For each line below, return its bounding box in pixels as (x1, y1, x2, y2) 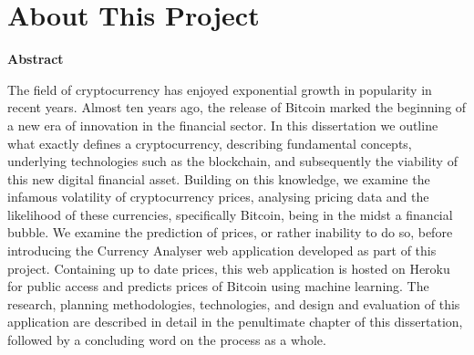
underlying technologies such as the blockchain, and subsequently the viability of (7, 151, 458, 171)
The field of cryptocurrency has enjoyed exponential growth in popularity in (7, 79, 432, 99)
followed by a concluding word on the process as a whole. (7, 330, 326, 350)
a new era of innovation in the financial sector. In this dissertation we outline (7, 115, 438, 134)
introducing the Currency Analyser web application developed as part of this (7, 241, 437, 260)
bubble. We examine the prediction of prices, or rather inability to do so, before (7, 223, 453, 242)
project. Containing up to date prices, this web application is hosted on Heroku (7, 258, 450, 277)
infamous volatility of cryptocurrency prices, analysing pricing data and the (7, 187, 429, 206)
